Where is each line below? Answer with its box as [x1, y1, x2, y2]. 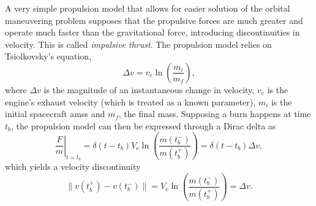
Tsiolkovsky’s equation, [5, 50, 92, 63]
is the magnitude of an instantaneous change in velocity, [43, 83, 255, 96]
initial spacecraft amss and [5, 107, 105, 120]
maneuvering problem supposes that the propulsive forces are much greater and [5, 13, 303, 26]
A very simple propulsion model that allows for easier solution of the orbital [5, 2, 290, 14]
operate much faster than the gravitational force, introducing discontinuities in [5, 26, 300, 39]
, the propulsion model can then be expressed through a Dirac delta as [11, 119, 276, 132]
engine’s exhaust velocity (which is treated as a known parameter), [5, 95, 256, 108]
